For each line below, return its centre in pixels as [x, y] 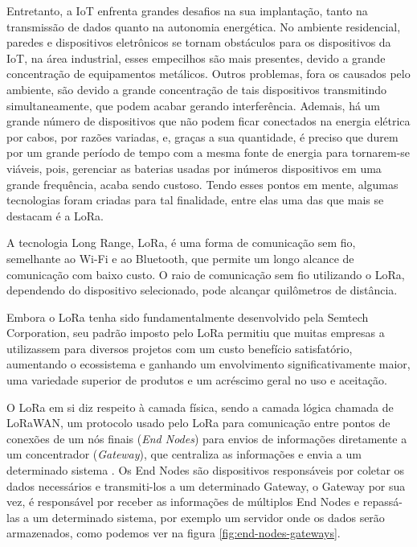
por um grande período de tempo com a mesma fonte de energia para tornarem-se [208, 152]
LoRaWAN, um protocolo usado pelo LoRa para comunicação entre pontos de [198, 423]
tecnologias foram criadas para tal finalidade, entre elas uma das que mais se [195, 200]
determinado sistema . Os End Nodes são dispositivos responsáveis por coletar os [206, 470]
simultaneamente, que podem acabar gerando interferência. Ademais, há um [194, 105]
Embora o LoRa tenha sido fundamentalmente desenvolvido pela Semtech [188, 317]
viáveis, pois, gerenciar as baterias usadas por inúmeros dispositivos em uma [194, 168]
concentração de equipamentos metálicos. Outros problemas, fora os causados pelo [208, 74]
